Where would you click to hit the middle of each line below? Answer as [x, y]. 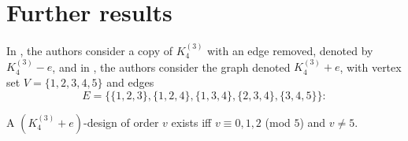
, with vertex [371, 67]
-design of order [121, 122]
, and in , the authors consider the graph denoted [171, 67]
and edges [130, 82]
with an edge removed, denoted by [290, 50]
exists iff [191, 122]
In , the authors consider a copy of [90, 50]
